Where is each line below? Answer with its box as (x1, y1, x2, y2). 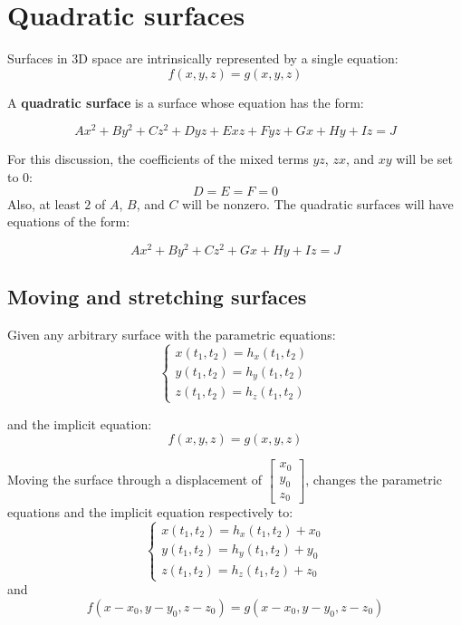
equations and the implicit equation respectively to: (7, 503, 293, 522)
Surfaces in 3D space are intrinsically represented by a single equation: (7, 49, 399, 68)
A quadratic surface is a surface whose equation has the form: (7, 92, 364, 111)
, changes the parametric (305, 470, 442, 489)
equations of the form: (7, 212, 130, 231)
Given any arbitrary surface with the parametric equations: (7, 325, 336, 344)
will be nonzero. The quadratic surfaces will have (182, 194, 454, 213)
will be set (396, 149, 453, 168)
